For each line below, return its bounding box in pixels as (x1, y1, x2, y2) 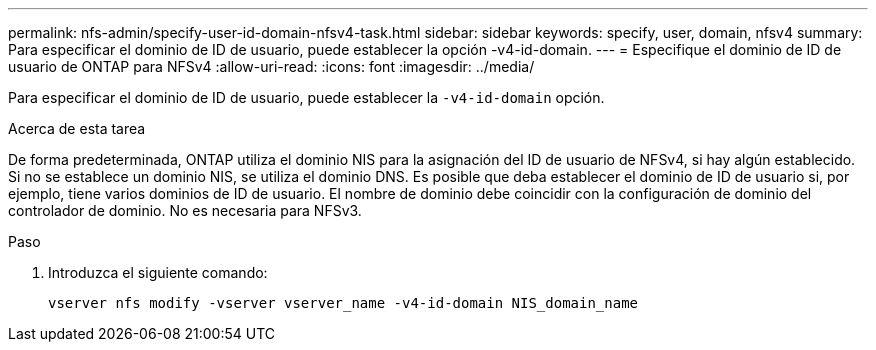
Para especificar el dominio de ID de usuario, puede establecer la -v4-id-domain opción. (8, 89, 605, 106)
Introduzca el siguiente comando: (48, 264, 268, 281)
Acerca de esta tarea (8, 120, 146, 137)
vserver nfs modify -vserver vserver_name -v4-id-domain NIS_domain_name (48, 295, 639, 311)
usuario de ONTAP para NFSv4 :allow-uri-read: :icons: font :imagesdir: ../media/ (8, 58, 535, 75)
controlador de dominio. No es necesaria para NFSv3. (8, 202, 362, 219)
